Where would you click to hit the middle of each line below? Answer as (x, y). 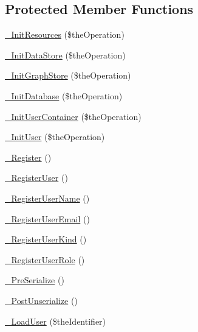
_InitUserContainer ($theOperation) (73, 116)
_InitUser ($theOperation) (55, 137)
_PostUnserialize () (41, 300)
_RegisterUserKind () (46, 239)
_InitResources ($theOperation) (65, 34)
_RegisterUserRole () (45, 259)
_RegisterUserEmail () (47, 218)
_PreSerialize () (35, 280)
